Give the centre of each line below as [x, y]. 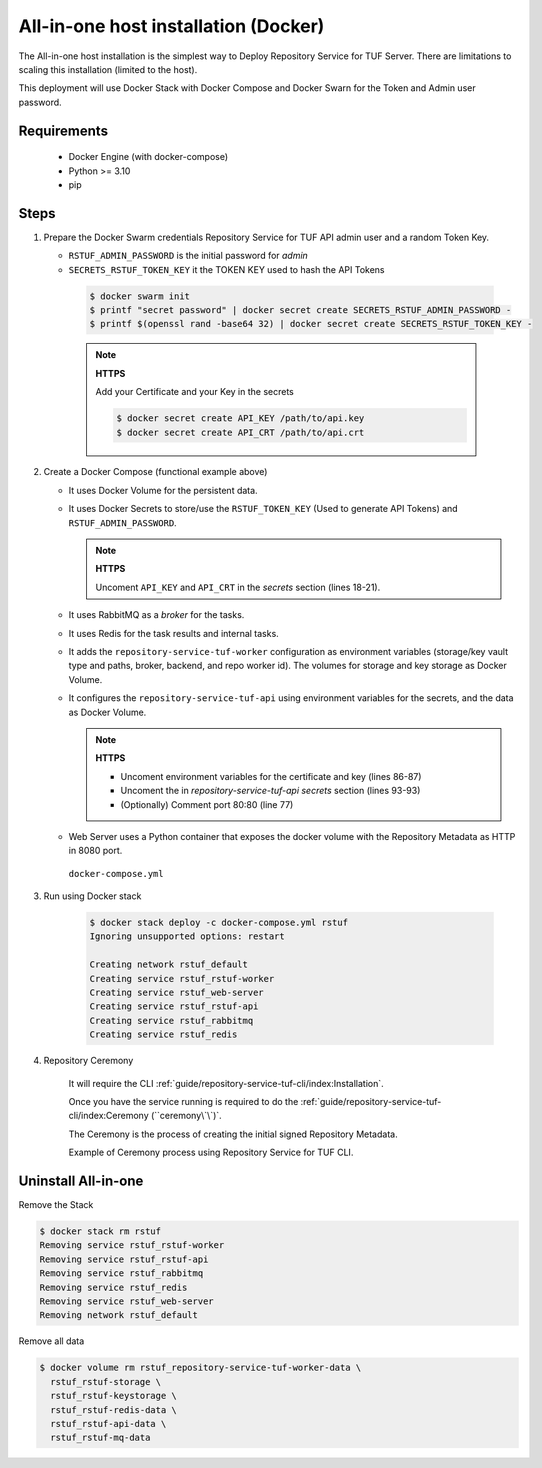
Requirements [63, 130]
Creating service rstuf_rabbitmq [171, 1020]
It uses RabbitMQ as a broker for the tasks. [156, 615]
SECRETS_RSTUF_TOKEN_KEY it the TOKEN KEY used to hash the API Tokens [226, 269]
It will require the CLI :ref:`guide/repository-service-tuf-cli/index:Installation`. [226, 1083]
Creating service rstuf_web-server [176, 993]
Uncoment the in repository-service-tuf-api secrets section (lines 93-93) [270, 791]
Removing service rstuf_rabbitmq [121, 1273]
